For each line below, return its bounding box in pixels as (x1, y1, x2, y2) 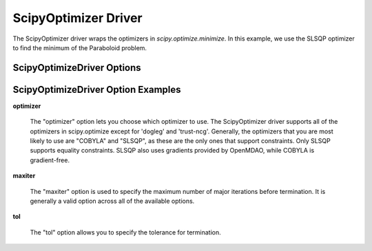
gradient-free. (30, 155, 70, 164)
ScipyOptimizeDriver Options (12, 62, 141, 74)
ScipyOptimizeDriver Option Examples (12, 83, 181, 96)
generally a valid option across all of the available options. (30, 197, 195, 205)
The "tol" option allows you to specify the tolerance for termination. (30, 228, 221, 237)
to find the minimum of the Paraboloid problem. (12, 43, 147, 52)
